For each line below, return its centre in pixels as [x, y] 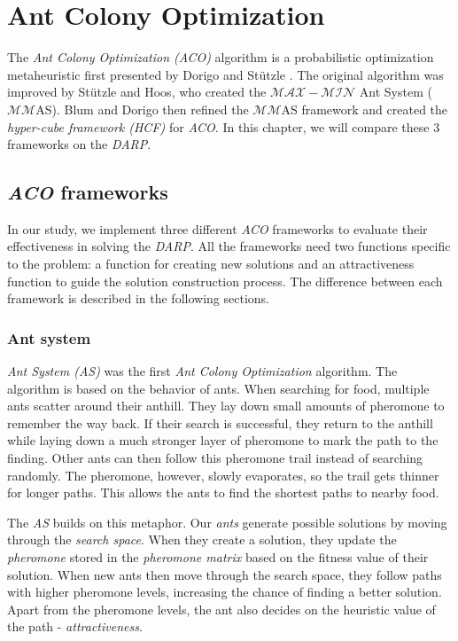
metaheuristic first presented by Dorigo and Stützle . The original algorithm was [225, 74]
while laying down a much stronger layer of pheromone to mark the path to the [223, 440]
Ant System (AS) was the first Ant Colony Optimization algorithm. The [202, 371]
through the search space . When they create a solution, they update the [202, 539]
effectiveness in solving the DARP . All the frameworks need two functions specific [229, 246]
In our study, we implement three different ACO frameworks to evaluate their [217, 228]
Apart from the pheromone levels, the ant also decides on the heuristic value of [221, 609]
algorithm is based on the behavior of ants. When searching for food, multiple [218, 388]
